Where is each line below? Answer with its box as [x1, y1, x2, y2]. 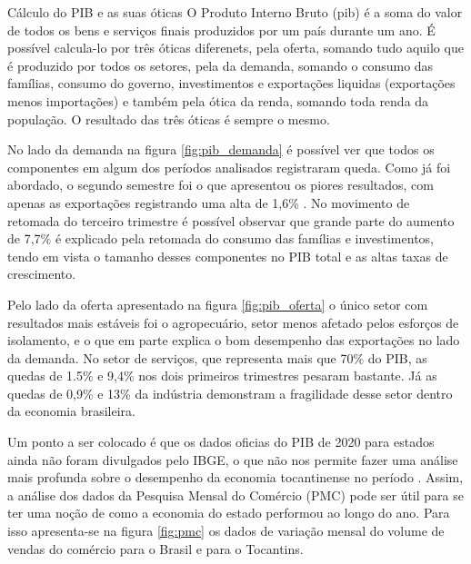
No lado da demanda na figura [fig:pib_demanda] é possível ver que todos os [7, 140, 435, 159]
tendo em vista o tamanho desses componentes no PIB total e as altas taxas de [7, 246, 448, 265]
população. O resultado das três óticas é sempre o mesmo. [7, 109, 330, 128]
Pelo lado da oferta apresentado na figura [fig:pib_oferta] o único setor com [7, 294, 428, 313]
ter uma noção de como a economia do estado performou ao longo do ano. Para [7, 503, 450, 522]
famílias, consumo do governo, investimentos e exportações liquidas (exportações [7, 74, 456, 93]
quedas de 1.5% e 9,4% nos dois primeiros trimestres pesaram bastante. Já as [7, 366, 437, 385]
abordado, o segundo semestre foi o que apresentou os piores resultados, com [7, 175, 434, 194]
